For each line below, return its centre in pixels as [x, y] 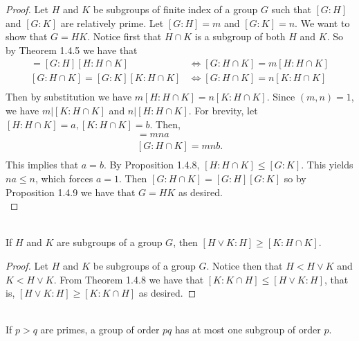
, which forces [64, 178]
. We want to [322, 23]
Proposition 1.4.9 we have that [71, 192]
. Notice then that [245, 265]
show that [27, 36]
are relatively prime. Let [112, 23]
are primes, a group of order [100, 330]
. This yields [327, 165]
